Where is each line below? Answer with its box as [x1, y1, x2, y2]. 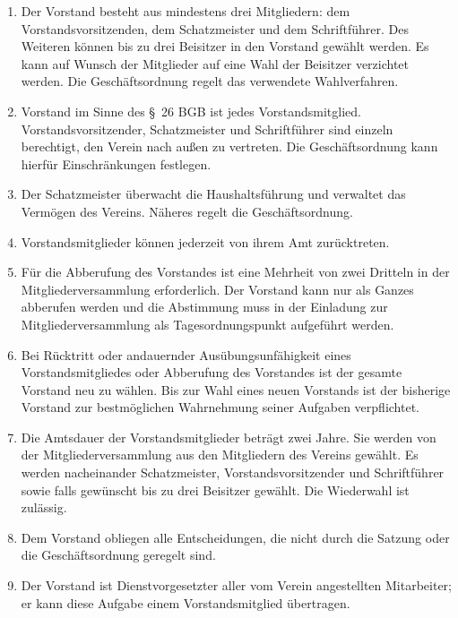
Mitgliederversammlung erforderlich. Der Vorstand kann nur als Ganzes [21, 279, 414, 298]
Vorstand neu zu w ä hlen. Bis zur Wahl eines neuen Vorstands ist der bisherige [21, 380, 451, 399]
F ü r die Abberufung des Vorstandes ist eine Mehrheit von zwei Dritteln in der [21, 262, 450, 281]
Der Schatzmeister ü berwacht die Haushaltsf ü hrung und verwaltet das [21, 185, 406, 203]
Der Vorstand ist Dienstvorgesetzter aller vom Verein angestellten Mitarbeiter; [21, 576, 452, 595]
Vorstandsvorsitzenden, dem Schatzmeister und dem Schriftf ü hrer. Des [21, 19, 409, 38]
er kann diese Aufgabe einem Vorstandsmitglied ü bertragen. [21, 593, 350, 612]
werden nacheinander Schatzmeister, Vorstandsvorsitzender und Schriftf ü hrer [21, 463, 445, 482]
